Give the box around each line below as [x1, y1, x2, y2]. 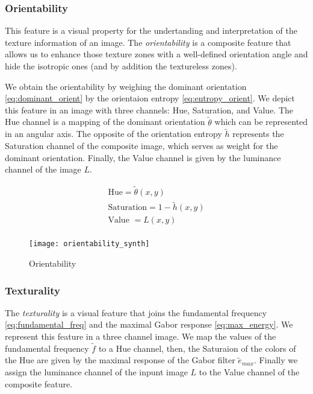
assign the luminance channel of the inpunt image [5, 366, 188, 378]
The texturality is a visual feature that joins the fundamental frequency [5, 306, 267, 319]
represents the [232, 127, 284, 140]
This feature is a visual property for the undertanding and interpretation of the [5, 24, 297, 37]
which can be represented [214, 115, 308, 128]
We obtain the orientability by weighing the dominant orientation [5, 80, 247, 92]
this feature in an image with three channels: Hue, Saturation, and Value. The [5, 103, 294, 116]
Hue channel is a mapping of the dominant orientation [5, 115, 205, 128]
